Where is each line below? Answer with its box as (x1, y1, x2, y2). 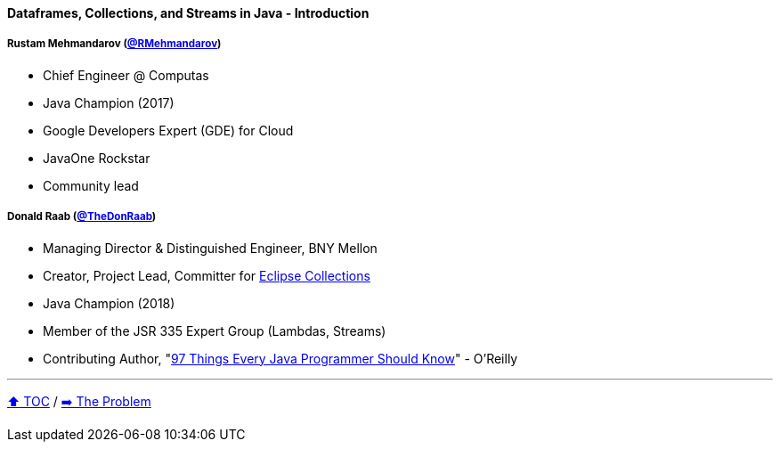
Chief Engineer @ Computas (43, 67, 209, 83)
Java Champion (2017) (43, 94, 175, 110)
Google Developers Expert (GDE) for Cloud (43, 122, 294, 138)
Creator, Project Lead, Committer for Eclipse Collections (43, 267, 370, 283)
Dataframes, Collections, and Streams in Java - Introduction (7, 5, 370, 20)
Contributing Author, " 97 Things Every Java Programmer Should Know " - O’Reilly (43, 350, 518, 366)
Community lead (43, 177, 139, 193)
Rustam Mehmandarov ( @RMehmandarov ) (7, 37, 222, 51)
